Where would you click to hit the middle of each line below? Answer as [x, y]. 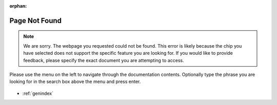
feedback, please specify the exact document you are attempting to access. [104, 60]
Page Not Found [35, 20]
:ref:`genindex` [38, 93]
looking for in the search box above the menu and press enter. [75, 81]
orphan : [18, 6]
